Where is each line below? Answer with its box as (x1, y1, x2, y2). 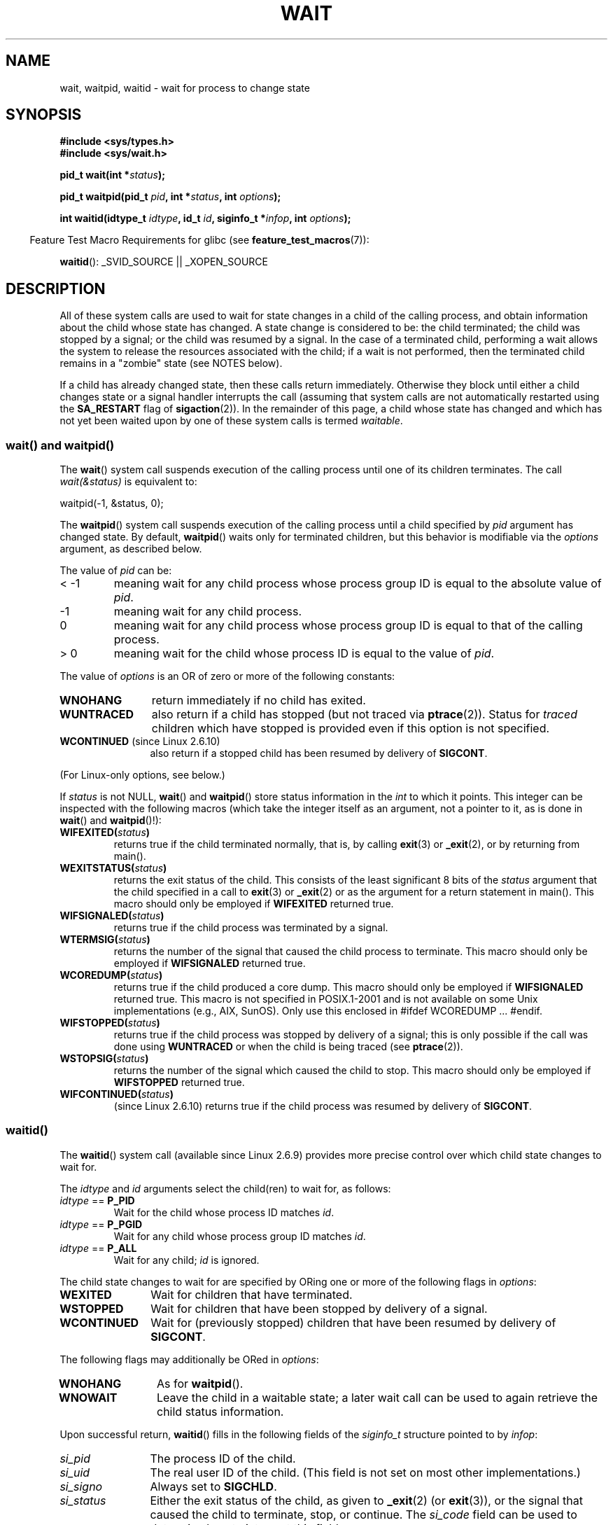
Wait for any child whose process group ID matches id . (113, 1230, 366, 1242)
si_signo (59, 1479, 103, 1493)
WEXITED (59, 1287, 112, 1302)
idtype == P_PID (59, 1194, 135, 1206)
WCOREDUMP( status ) (59, 969, 163, 982)
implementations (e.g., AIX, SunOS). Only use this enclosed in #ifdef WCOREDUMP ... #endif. (113, 1005, 542, 1017)
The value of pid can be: (59, 564, 172, 577)
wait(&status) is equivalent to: (59, 475, 197, 488)
